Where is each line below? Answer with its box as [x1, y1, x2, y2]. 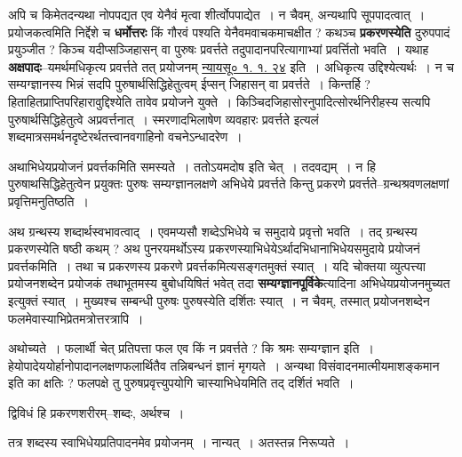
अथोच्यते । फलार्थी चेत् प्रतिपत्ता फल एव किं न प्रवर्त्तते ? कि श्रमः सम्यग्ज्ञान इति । [8, 339, 374, 357]
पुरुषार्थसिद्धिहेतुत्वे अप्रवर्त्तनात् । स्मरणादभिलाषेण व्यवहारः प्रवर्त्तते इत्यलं [8, 109, 319, 128]
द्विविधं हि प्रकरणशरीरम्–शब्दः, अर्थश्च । [8, 403, 185, 421]
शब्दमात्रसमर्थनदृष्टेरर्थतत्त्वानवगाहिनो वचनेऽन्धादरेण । [8, 127, 243, 146]
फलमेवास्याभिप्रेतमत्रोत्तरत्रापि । [8, 309, 144, 327]
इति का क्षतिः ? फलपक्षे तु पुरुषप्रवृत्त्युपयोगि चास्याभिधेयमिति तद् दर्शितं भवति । [8, 373, 354, 392]
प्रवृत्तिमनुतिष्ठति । [8, 191, 89, 210]
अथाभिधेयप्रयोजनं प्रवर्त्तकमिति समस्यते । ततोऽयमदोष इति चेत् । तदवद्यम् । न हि [8, 156, 376, 175]
